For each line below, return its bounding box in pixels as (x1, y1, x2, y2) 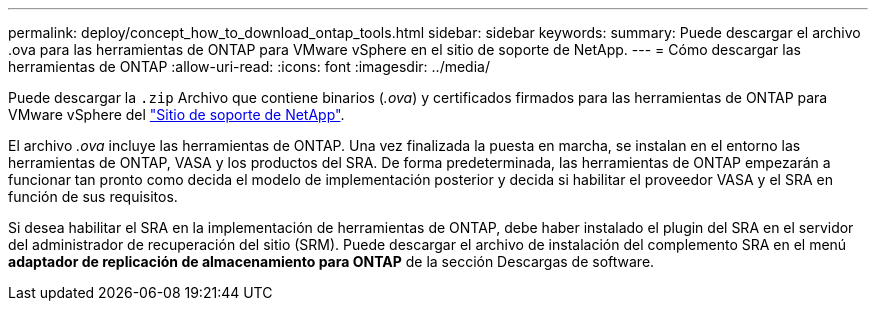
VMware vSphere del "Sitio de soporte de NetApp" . (8, 106, 345, 123)
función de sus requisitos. (8, 188, 178, 205)
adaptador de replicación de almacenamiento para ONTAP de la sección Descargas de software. (8, 253, 655, 270)
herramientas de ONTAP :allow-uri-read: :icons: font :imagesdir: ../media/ (8, 58, 490, 75)
